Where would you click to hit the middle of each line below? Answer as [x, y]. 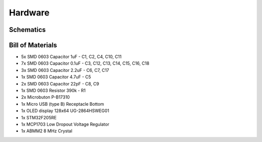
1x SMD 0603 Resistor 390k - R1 [53, 91]
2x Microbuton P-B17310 [45, 97]
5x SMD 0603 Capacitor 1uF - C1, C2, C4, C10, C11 [71, 57]
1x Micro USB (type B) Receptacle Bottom [63, 104]
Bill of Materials [33, 45]
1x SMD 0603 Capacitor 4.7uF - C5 [56, 77]
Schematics [27, 30]
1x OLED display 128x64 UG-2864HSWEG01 [65, 111]
